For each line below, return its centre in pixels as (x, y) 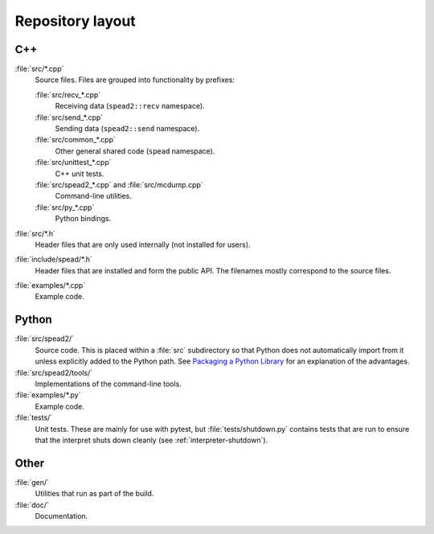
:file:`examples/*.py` (48, 395)
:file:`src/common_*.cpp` (76, 140)
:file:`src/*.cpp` (39, 69)
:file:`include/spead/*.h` (53, 259)
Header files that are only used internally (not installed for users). (143, 244)
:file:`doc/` (32, 505)
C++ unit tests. (80, 174)
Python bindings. (83, 219)
